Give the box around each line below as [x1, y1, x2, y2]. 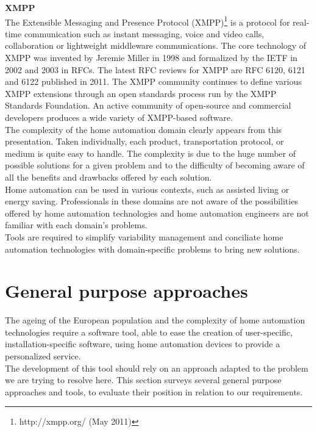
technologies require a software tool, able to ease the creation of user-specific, [5, 325, 293, 338]
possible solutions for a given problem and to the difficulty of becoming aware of [5, 159, 305, 171]
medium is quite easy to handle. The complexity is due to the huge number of [5, 146, 296, 159]
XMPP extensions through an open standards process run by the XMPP [5, 87, 277, 99]
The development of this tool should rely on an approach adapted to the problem [5, 361, 308, 374]
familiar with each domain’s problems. [5, 218, 148, 231]
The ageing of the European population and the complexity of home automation [5, 314, 305, 326]
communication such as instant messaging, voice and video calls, [24, 27, 265, 40]
